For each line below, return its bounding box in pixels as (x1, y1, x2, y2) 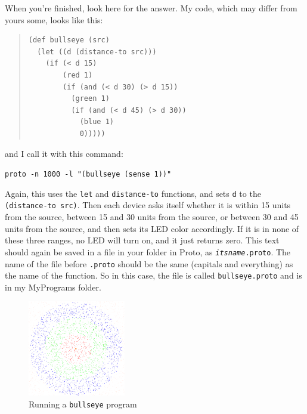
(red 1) (63, 70, 93, 79)
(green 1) (71, 94, 110, 103)
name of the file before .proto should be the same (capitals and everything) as (5, 257, 293, 270)
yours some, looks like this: (5, 13, 103, 26)
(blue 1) (79, 118, 114, 126)
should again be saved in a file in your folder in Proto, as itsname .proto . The (5, 245, 291, 258)
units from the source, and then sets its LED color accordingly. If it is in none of (5, 222, 299, 234)
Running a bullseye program (29, 397, 137, 410)
